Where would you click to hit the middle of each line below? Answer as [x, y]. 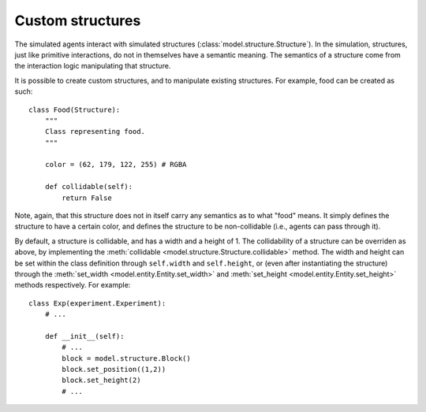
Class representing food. [95, 132]
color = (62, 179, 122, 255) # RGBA [116, 165]
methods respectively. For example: [73, 285]
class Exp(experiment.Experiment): [97, 303]
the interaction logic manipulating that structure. [93, 66]
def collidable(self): [89, 187]
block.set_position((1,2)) [114, 369]
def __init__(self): [84, 336]
